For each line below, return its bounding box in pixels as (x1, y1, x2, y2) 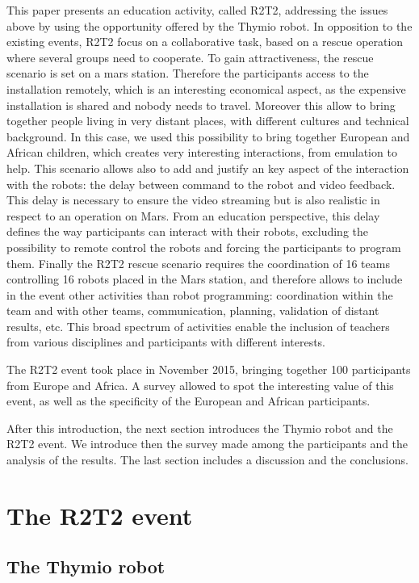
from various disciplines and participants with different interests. (6, 333, 326, 350)
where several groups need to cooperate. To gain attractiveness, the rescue (6, 48, 374, 65)
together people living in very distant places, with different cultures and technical (6, 112, 409, 129)
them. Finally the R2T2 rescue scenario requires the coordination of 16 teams (6, 254, 390, 271)
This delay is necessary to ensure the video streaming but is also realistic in (6, 191, 380, 208)
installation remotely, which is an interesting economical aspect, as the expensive (6, 80, 406, 97)
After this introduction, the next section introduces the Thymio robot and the (6, 419, 393, 436)
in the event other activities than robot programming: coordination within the (6, 286, 393, 303)
